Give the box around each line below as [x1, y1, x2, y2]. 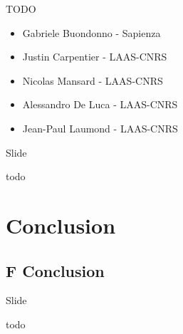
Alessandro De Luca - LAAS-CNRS [22, 97, 178, 112]
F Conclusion [6, 259, 105, 281]
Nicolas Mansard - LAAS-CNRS [22, 73, 163, 88]
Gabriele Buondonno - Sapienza [22, 25, 161, 40]
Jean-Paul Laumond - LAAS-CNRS [22, 120, 178, 135]
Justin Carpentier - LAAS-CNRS [22, 49, 167, 64]
